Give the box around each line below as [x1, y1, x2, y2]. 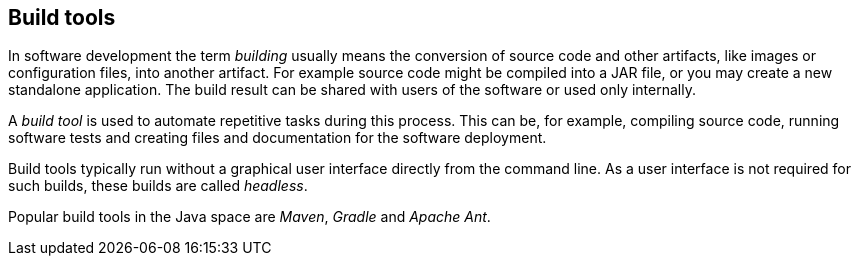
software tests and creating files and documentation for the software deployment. [8, 129, 547, 147]
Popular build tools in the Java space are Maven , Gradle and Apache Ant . [8, 208, 491, 226]
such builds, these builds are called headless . [8, 177, 308, 195]
